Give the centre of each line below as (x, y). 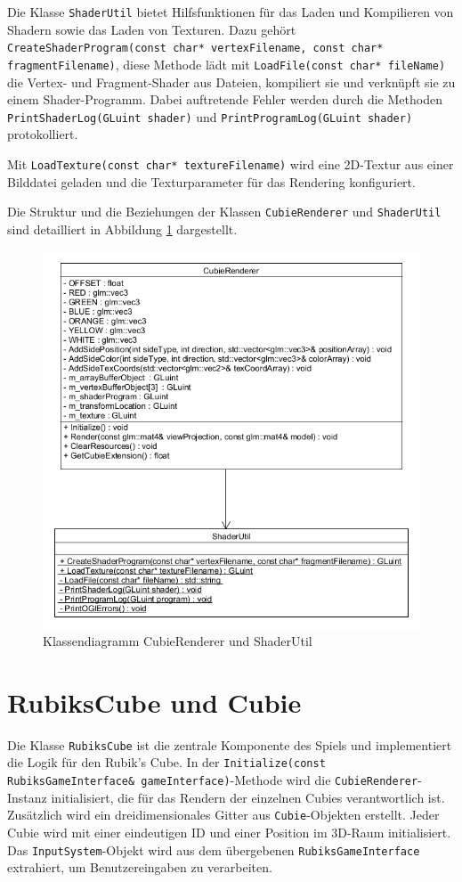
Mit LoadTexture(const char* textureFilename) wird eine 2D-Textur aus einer (231, 164)
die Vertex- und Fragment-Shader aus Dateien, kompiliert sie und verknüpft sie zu (231, 82)
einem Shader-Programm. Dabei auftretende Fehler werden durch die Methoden (225, 99)
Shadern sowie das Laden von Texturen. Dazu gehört (152, 29)
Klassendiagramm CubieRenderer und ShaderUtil (178, 641)
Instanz (27, 797)
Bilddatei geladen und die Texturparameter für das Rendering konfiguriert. (211, 181)
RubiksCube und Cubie (154, 702)
